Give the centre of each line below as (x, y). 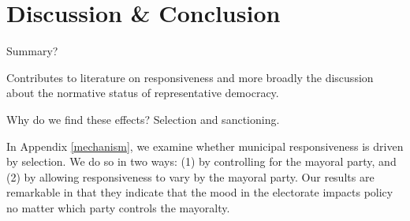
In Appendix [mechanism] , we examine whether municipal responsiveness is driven (205, 146)
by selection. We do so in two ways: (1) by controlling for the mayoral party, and (201, 161)
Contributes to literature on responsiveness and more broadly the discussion (190, 77)
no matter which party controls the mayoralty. (118, 207)
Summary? (32, 51)
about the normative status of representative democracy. (143, 93)
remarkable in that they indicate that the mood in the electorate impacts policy (200, 192)
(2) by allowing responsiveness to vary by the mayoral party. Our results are (190, 176)
